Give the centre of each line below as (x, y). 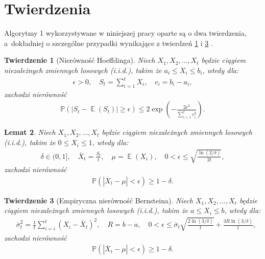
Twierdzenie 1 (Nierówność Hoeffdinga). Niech (80, 60)
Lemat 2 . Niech (30, 132)
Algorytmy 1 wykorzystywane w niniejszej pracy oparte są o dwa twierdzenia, (125, 33)
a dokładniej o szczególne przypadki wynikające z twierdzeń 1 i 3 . (109, 43)
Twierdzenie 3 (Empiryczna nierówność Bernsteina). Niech (99, 200)
